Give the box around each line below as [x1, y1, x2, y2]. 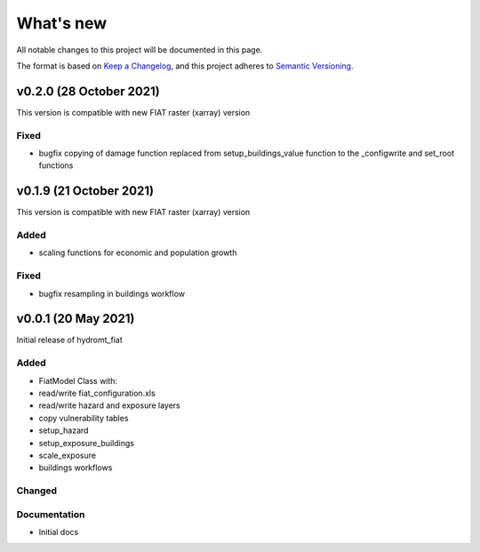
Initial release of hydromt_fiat [16, 334, 124, 346]
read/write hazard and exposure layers [38, 400, 181, 411]
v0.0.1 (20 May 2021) [16, 311, 135, 326]
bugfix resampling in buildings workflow [38, 288, 186, 299]
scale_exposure [38, 450, 97, 460]
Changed [16, 484, 58, 497]
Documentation [16, 508, 85, 520]
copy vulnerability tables [38, 412, 129, 423]
